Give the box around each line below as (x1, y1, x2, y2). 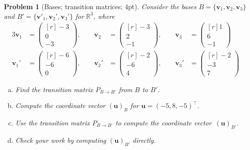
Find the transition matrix (15, 84, 93, 94)
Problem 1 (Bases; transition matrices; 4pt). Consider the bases (4, 1, 196, 11)
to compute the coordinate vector (115, 117, 212, 127)
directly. (132, 135, 156, 145)
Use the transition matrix (15, 117, 90, 127)
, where (93, 11, 115, 21)
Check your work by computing (15, 135, 106, 145)
